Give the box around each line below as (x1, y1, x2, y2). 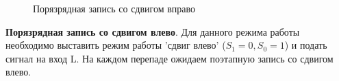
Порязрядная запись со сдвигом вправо (33, 1, 196, 15)
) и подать (284, 38, 327, 52)
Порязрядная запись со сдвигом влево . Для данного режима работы (5, 24, 300, 38)
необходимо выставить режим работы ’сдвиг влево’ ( (5, 38, 226, 52)
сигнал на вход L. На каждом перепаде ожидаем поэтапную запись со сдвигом (5, 51, 334, 65)
